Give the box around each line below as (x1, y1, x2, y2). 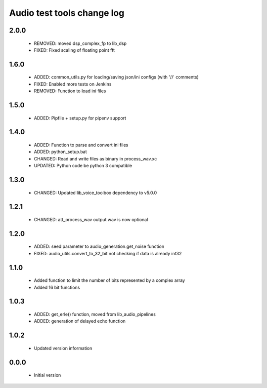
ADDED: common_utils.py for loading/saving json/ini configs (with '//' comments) (34, 74, 199, 80)
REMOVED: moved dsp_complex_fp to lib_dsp (34, 40, 127, 46)
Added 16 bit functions (34, 284, 80, 290)
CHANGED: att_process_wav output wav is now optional (34, 216, 148, 222)
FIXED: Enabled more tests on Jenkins (34, 81, 112, 87)
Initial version (34, 372, 61, 378)
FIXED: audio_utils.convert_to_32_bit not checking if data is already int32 (34, 250, 182, 256)
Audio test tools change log (9, 7, 125, 18)
